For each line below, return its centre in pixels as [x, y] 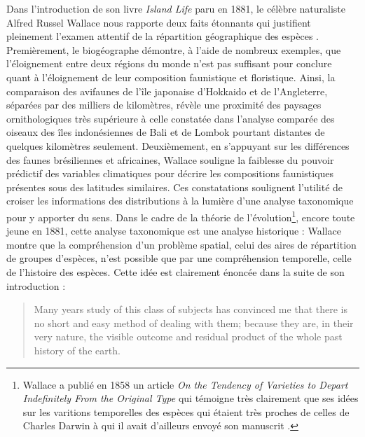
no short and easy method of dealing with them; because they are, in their [194, 322]
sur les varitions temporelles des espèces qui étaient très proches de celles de [186, 411]
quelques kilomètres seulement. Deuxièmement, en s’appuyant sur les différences [178, 145]
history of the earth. [77, 350]
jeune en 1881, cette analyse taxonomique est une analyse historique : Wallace [174, 231]
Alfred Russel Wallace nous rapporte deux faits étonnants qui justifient [159, 22]
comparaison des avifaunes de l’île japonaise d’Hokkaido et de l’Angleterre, [167, 91]
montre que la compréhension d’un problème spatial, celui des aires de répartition [181, 244]
